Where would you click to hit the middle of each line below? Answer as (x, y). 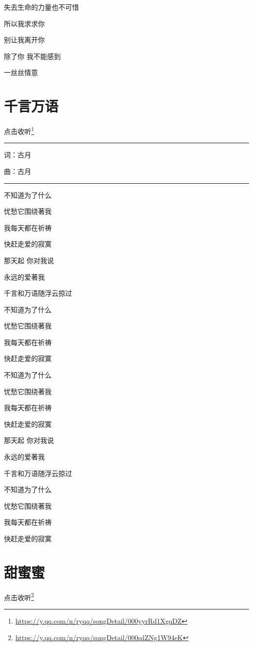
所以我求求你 (24, 23)
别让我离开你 (24, 40)
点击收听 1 (19, 130)
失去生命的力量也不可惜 (41, 7)
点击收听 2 (19, 596)
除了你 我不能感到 (32, 56)
